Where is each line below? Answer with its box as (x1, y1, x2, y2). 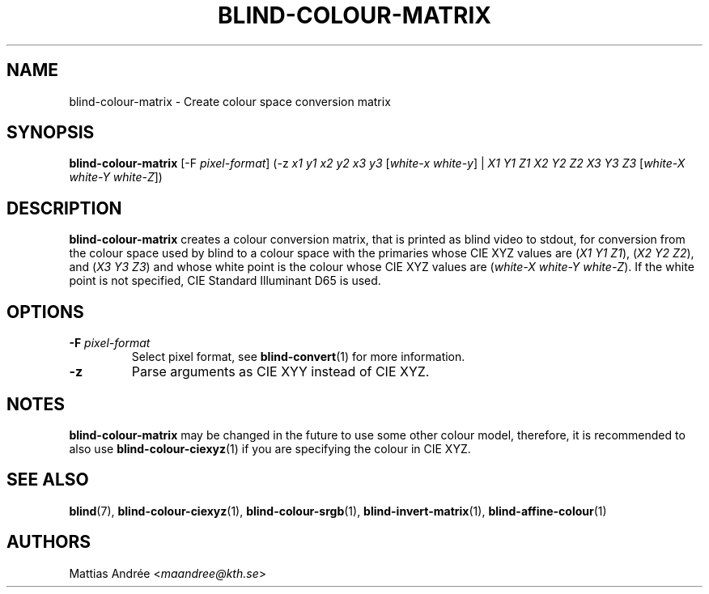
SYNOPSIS (6, 122, 95, 143)
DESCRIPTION (6, 197, 122, 219)
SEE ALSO (6, 469, 89, 490)
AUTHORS (6, 532, 91, 553)
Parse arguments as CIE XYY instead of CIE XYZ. (131, 363, 430, 380)
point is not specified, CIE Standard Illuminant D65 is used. (69, 274, 381, 288)
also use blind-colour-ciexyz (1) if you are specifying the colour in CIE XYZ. (69, 441, 471, 456)
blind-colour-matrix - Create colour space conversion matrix (69, 94, 391, 108)
